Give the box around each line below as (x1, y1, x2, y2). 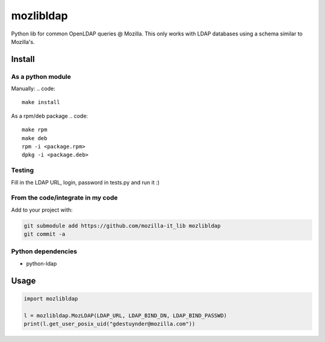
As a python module (11, 72, 72, 81)
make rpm (22, 126, 48, 133)
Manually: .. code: (11, 85, 55, 93)
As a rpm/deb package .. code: (11, 112, 88, 120)
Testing (11, 166, 34, 174)
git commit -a (23, 231, 66, 237)
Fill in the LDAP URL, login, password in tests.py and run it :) (11, 179, 159, 186)
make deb (22, 135, 48, 141)
